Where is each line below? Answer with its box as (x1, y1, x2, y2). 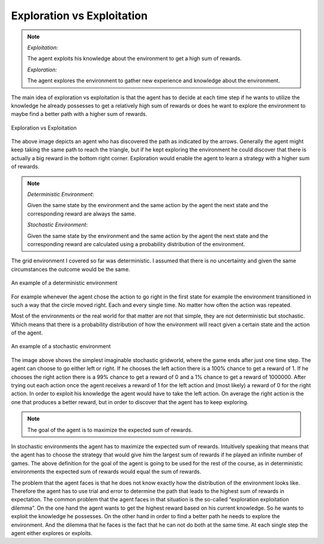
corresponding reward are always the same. (27, 210, 136, 217)
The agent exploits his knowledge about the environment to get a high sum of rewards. (27, 55, 242, 62)
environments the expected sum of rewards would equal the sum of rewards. (11, 468, 202, 476)
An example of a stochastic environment (11, 343, 111, 350)
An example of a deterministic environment (11, 279, 118, 286)
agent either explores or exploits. (11, 529, 93, 537)
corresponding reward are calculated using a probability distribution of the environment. (27, 240, 245, 247)
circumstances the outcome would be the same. (11, 265, 130, 273)
